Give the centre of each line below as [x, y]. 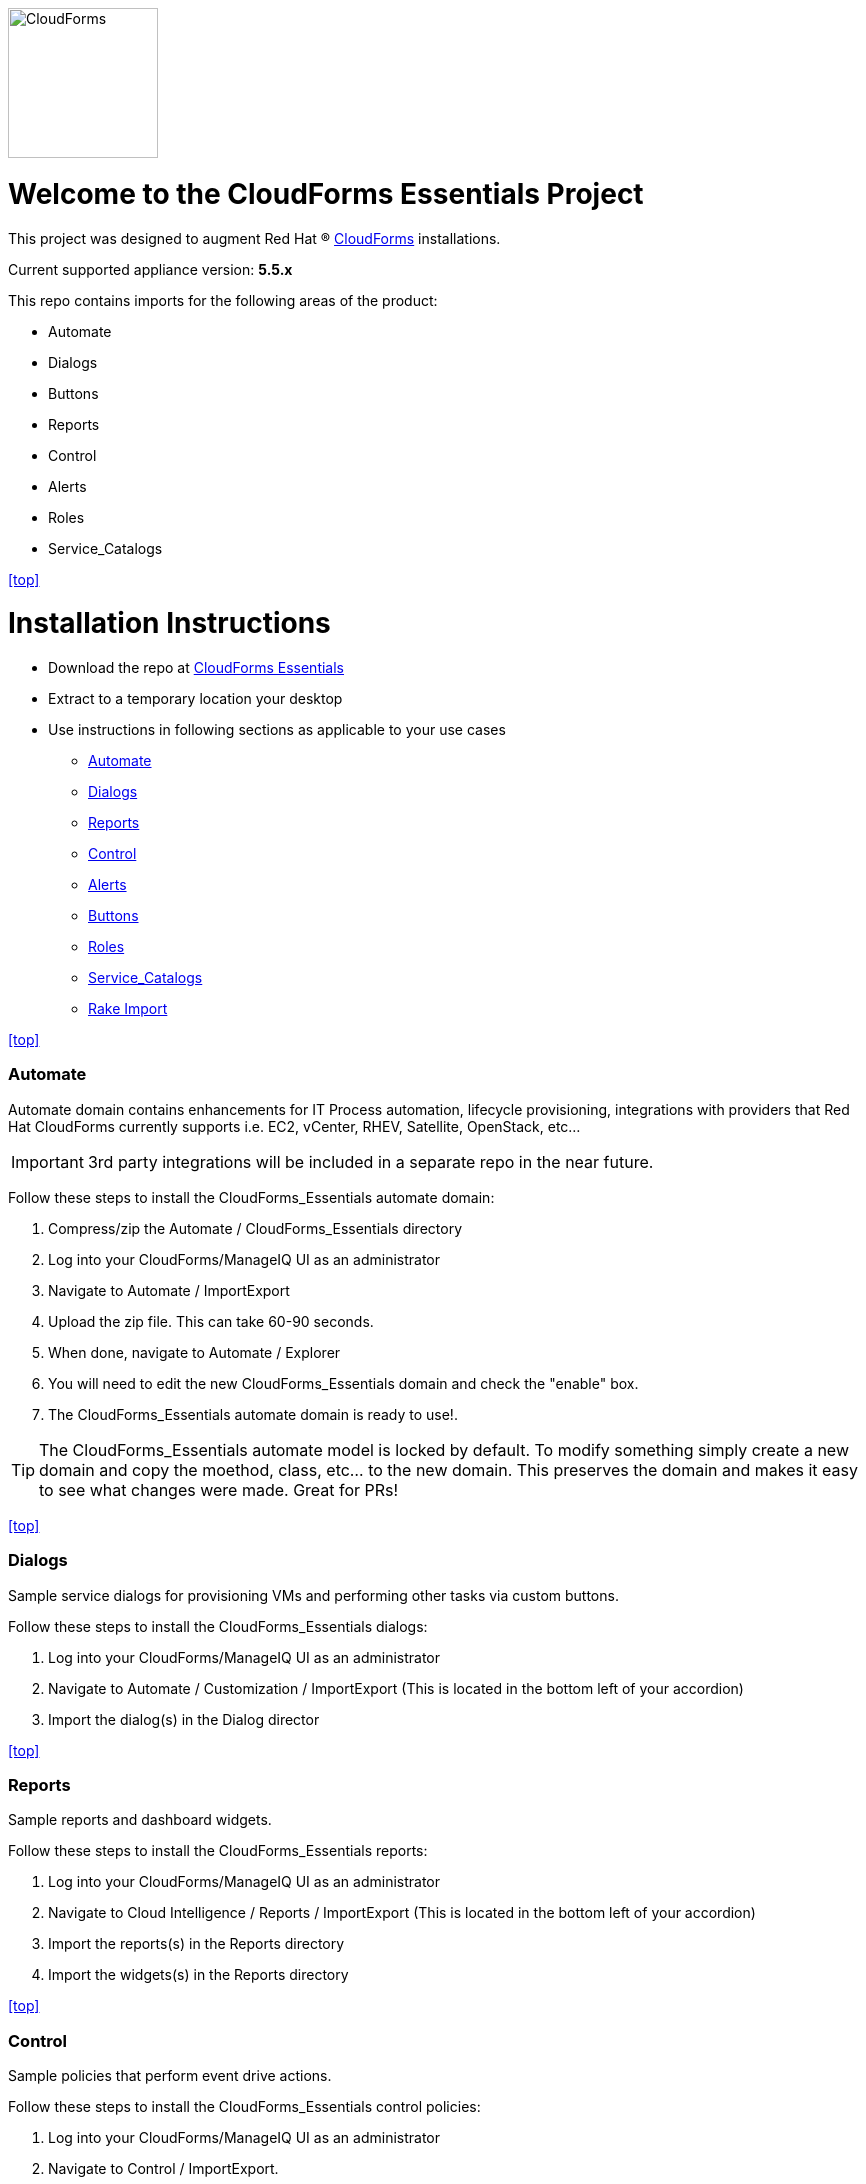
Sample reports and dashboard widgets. [140, 1820]
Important [47, 1161]
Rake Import [128, 1008]
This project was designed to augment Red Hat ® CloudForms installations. [254, 238]
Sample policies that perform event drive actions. [170, 2075]
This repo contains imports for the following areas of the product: [223, 300]
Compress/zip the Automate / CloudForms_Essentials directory [255, 1228]
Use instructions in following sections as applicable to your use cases [277, 729]
